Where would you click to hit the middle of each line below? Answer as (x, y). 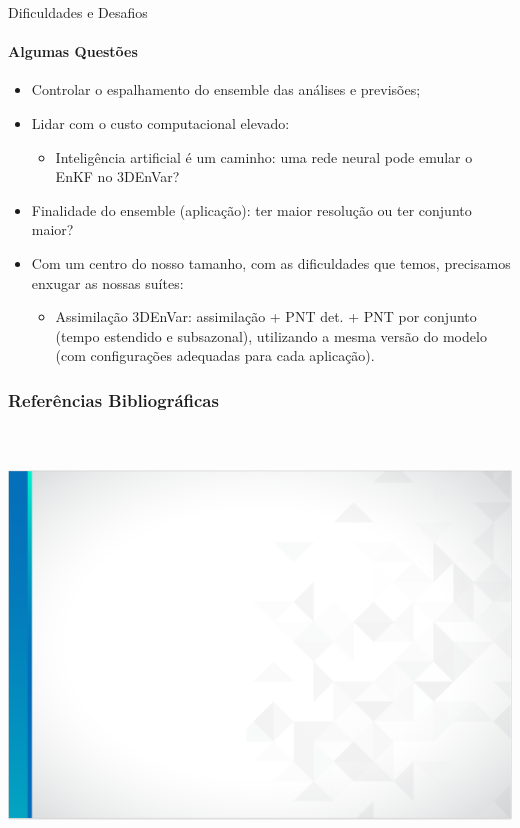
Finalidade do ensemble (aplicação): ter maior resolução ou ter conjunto (251, 209)
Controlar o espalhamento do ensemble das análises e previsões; (226, 89)
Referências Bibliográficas (113, 399)
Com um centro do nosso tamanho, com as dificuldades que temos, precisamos (271, 262)
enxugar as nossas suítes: (107, 282)
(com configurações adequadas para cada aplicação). (215, 355)
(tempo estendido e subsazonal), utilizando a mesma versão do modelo (271, 335)
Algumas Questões (73, 51)
